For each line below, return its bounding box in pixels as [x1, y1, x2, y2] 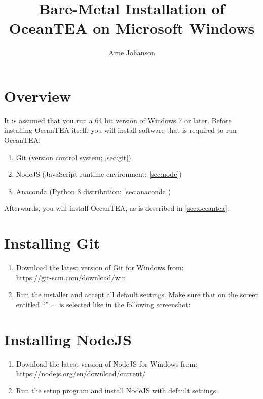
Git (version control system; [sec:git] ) [16, 152, 131, 162]
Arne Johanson [108, 47, 155, 58]
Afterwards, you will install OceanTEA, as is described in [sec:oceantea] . [4, 203, 229, 213]
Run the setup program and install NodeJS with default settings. [16, 385, 218, 395]
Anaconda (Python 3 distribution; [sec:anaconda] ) [16, 186, 171, 196]
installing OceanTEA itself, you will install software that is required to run [4, 125, 237, 135]
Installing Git [4, 233, 100, 253]
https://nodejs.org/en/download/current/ [16, 368, 146, 379]
